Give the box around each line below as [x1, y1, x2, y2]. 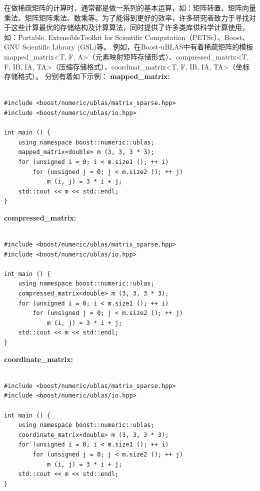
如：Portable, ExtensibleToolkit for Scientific [4, 31, 143, 42]
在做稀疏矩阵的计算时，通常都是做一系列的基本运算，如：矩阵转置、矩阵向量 [4, 2, 256, 12]
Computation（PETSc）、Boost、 [144, 31, 249, 42]
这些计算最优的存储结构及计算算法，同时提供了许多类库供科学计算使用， [10, 22, 249, 32]
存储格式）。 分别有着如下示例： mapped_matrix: [4, 71, 170, 81]
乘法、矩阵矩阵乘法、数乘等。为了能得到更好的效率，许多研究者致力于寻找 [4, 12, 249, 22]
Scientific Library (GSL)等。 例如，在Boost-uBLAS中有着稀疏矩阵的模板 [22, 41, 253, 52]
